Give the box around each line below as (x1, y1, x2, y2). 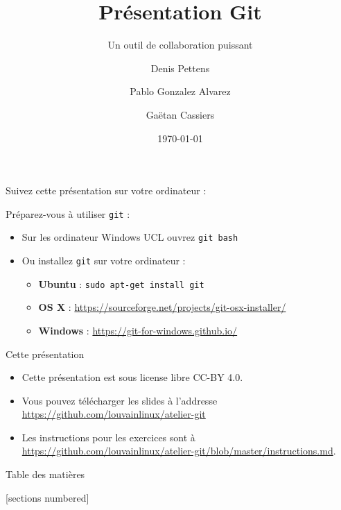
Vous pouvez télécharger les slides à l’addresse (21, 393, 218, 407)
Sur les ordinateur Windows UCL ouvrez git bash (21, 230, 238, 244)
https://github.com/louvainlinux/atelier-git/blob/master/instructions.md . (21, 443, 336, 458)
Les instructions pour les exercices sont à (21, 430, 195, 444)
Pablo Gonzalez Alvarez (130, 84, 231, 99)
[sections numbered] (6, 490, 89, 504)
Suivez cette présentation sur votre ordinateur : (6, 183, 207, 198)
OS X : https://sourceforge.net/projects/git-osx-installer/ (38, 300, 286, 314)
